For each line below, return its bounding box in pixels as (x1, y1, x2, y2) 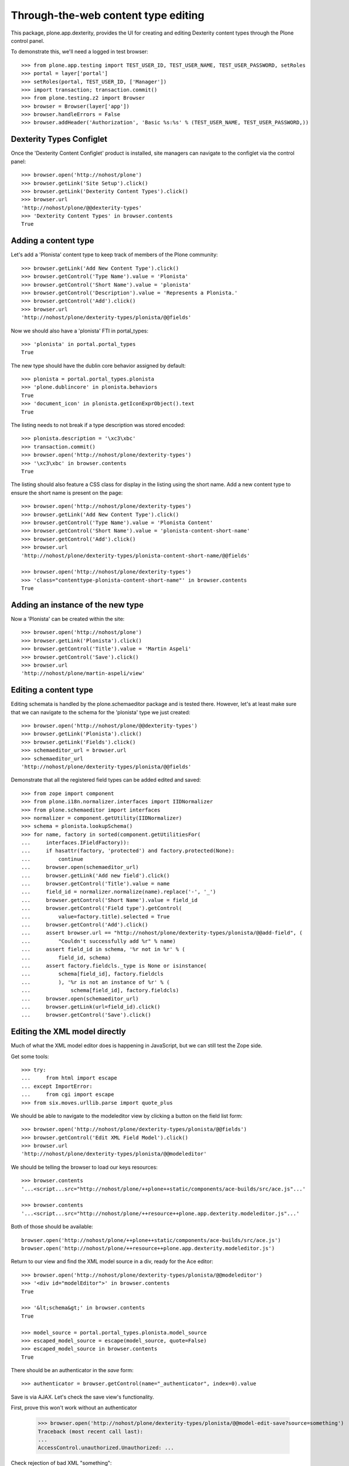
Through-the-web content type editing (11, 9, 205, 22)
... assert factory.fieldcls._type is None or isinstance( (21, 962, 207, 969)
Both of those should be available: (11, 1223, 93, 1230)
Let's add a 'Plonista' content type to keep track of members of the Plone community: (11, 251, 218, 258)
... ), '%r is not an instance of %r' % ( (21, 979, 170, 985)
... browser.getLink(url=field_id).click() (21, 1003, 161, 1010)
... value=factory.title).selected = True (21, 913, 170, 920)
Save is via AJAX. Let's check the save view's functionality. (11, 1393, 154, 1400)
